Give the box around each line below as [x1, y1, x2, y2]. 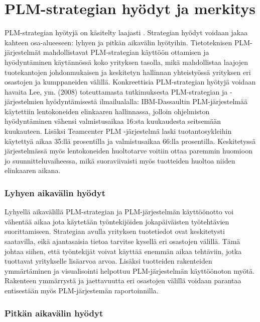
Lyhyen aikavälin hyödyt [5, 186, 105, 199]
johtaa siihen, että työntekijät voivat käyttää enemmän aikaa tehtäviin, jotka [5, 246, 242, 256]
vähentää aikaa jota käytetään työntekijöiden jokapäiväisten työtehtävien [5, 216, 229, 226]
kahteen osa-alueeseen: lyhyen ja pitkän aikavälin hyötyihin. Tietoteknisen [5, 37, 232, 47]
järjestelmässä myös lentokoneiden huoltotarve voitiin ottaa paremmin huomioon [5, 145, 252, 156]
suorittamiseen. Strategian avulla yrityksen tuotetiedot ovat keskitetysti [5, 226, 225, 236]
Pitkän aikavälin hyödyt [5, 306, 103, 319]
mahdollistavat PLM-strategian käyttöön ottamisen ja [43, 47, 209, 57]
